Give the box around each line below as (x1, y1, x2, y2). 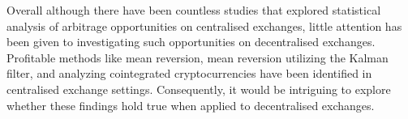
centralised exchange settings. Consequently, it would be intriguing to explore (6, 80, 391, 97)
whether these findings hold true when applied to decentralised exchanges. (6, 96, 375, 113)
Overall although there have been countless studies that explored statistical (6, 2, 381, 18)
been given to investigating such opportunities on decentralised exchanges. (6, 33, 376, 50)
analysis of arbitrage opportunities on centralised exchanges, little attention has (6, 17, 402, 34)
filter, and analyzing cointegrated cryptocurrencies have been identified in (6, 65, 372, 82)
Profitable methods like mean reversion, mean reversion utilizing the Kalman (6, 49, 389, 66)
